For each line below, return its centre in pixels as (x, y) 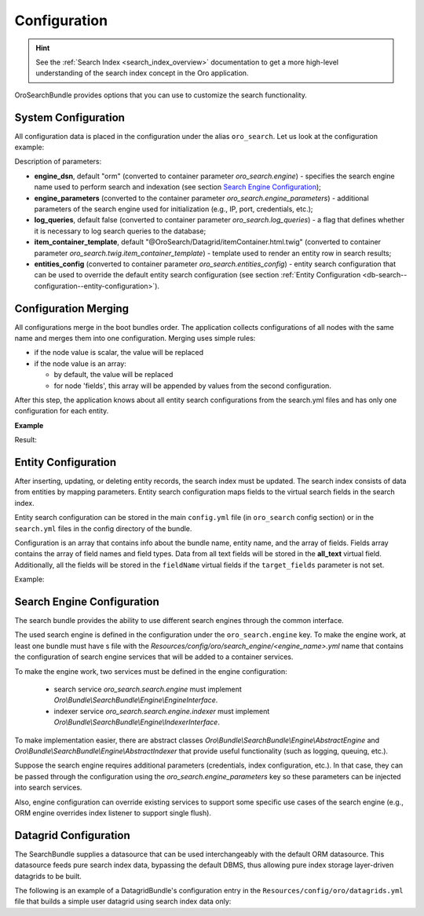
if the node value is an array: (80, 363)
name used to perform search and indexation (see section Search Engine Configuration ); (178, 187)
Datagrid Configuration (72, 835)
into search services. (48, 788)
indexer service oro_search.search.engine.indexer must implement (162, 711)
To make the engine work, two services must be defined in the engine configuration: (151, 671)
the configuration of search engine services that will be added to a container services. (154, 657)
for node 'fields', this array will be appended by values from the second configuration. (192, 386)
